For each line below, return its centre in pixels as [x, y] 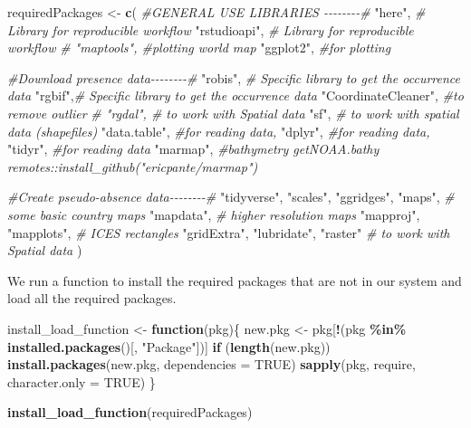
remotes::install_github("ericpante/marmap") [133, 166]
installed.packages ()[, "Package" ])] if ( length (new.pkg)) [169, 346]
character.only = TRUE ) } [82, 381]
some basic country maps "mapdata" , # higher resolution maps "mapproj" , [214, 214]
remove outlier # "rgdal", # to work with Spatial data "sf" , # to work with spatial [233, 113]
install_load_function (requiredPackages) [130, 412]
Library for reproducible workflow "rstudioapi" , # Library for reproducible [211, 29]
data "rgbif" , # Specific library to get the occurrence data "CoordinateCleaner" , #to [235, 95]
